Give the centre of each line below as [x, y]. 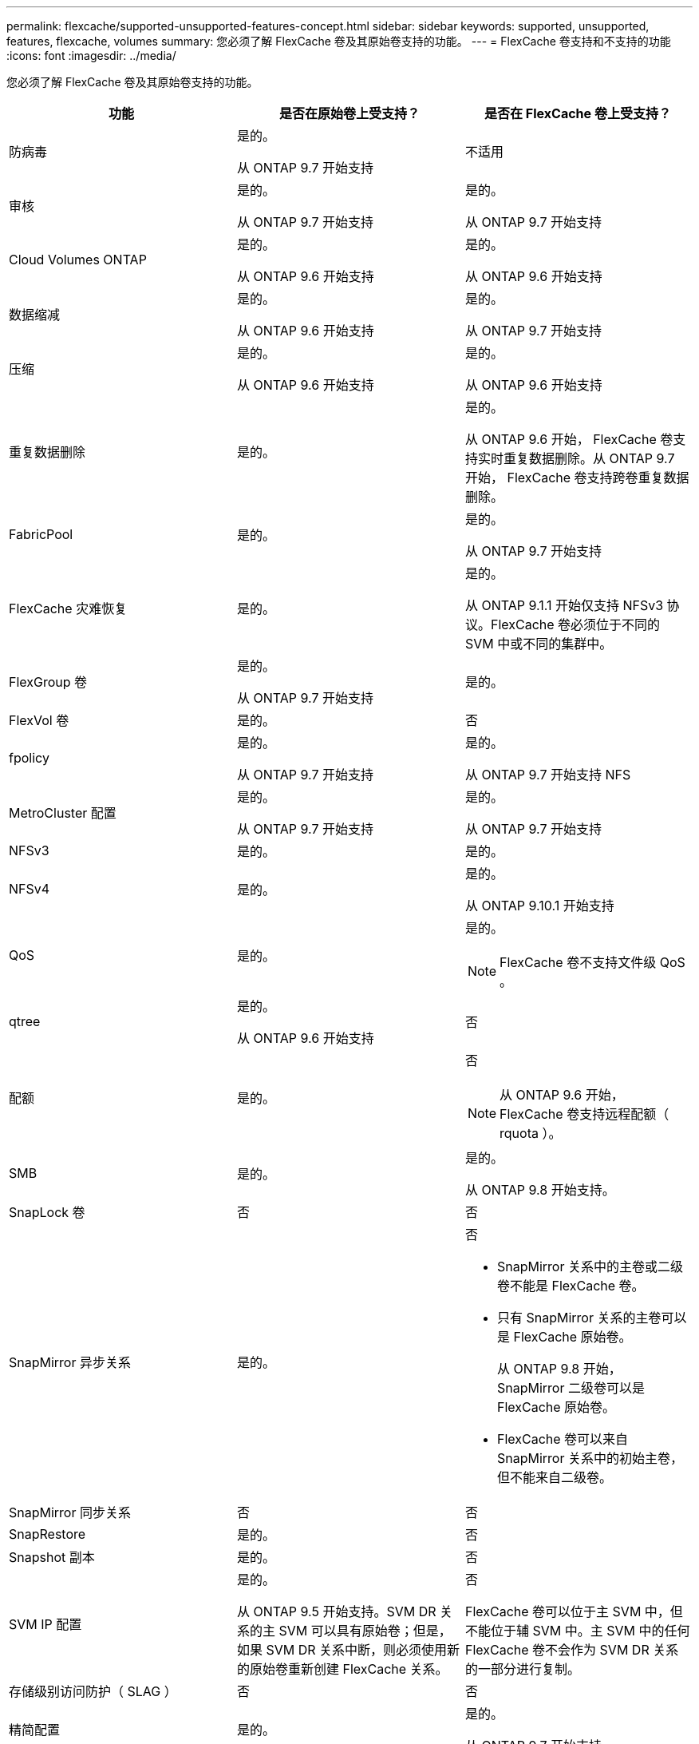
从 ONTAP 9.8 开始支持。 [540, 1190]
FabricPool [41, 534]
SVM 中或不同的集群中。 [539, 644]
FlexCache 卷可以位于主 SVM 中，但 [574, 1611]
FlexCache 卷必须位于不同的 [575, 624]
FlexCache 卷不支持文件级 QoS [592, 962]
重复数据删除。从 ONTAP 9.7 [589, 458]
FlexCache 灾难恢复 [68, 608]
